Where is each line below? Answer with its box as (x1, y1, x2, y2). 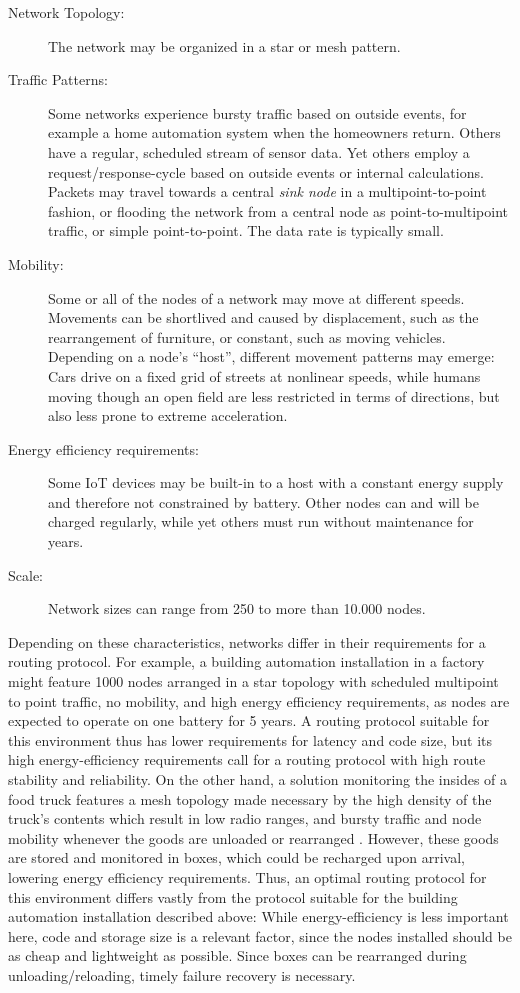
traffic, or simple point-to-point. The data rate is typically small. (48, 220, 444, 241)
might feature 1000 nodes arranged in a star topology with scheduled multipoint (8, 671, 499, 692)
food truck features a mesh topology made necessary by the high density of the (8, 788, 492, 809)
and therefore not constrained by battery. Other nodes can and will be (48, 491, 479, 512)
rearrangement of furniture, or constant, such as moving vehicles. (48, 326, 446, 347)
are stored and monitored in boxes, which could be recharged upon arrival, (8, 847, 466, 868)
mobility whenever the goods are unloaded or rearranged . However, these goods (8, 827, 499, 848)
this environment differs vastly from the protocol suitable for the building (8, 886, 458, 907)
